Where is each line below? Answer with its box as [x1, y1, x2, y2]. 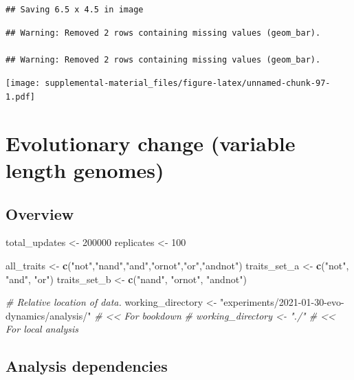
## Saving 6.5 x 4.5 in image [5, 5, 144, 14]
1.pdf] [5, 92, 35, 102]
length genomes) [5, 156, 164, 184]
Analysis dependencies [5, 355, 168, 377]
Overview [5, 203, 74, 224]
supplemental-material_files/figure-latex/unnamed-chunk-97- [45, 78, 331, 89]
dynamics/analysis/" [5, 308, 91, 322]
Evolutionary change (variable [5, 128, 296, 157]
